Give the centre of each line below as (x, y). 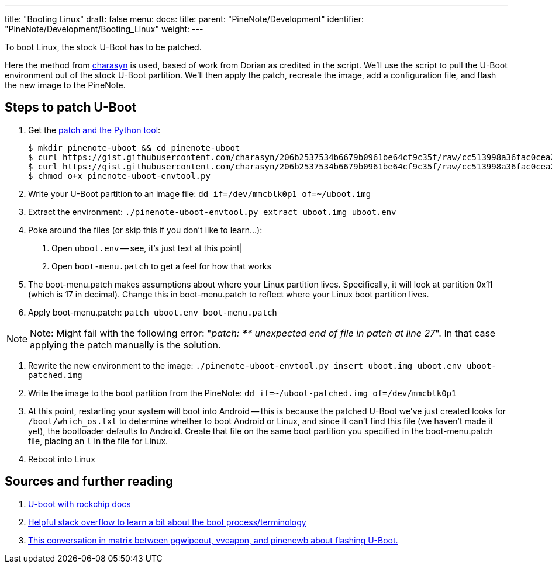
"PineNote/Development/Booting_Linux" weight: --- (104, 29)
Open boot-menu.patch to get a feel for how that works (161, 266)
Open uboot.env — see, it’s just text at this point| (147, 248)
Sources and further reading (89, 482)
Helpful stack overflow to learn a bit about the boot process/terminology (167, 522)
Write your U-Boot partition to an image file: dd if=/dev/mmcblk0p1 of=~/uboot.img (200, 193)
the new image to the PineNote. (65, 85)
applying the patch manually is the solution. (125, 344)
